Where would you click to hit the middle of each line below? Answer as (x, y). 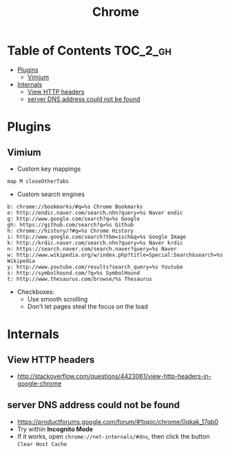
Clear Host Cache (42, 444)
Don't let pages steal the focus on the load (87, 306)
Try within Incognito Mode (55, 429)
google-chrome (39, 383)
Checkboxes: (36, 292)
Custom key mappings (49, 169)
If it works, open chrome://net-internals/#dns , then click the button (113, 436)
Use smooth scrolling (57, 299)
